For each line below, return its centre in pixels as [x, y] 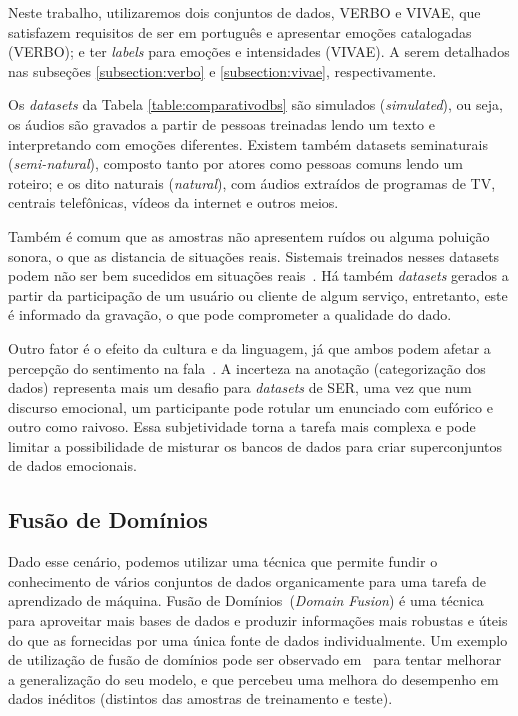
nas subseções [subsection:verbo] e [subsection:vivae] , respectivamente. [222, 70]
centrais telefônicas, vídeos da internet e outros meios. [173, 202]
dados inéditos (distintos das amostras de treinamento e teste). [200, 698]
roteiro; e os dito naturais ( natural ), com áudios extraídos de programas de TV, [252, 182]
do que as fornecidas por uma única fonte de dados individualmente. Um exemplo [258, 639]
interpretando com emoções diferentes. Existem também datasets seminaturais [248, 143]
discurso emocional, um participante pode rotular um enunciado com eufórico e [250, 406]
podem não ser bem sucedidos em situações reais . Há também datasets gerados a [258, 275]
